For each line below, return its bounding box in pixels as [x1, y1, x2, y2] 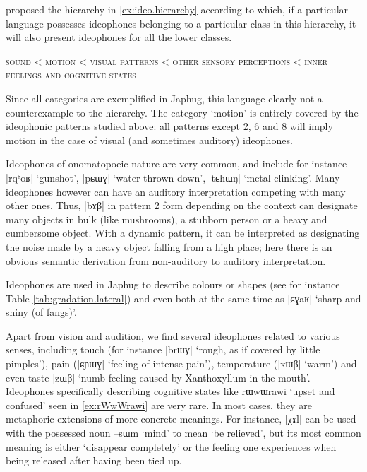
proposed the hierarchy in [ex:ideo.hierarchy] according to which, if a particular [6, 2, 349, 16]
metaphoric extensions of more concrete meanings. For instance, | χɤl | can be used [6, 411, 356, 426]
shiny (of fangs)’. [6, 305, 77, 319]
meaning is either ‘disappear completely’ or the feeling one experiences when [6, 439, 337, 454]
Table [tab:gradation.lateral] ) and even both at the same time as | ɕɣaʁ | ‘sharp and [6, 290, 361, 305]
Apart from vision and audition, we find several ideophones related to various [6, 328, 340, 343]
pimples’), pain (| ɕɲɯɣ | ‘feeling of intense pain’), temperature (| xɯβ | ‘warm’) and [6, 356, 357, 371]
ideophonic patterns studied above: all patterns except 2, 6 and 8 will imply [6, 119, 333, 134]
